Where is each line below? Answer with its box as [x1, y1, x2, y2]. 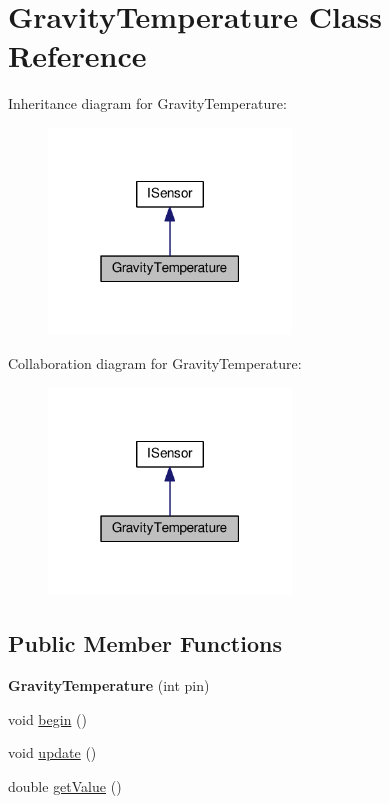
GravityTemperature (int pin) [8, 675, 210, 696]
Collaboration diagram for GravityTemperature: [8, 353, 302, 374]
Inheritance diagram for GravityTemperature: [8, 93, 287, 114]
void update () [8, 742, 97, 763]
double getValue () [8, 775, 122, 796]
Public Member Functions [8, 628, 282, 659]
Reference [8, 35, 147, 76]
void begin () [8, 708, 87, 729]
